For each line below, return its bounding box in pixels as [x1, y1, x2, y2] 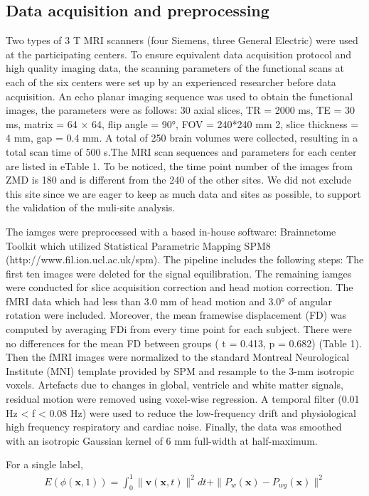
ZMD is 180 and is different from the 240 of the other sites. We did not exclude [6, 172, 352, 187]
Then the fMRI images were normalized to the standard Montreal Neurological [6, 349, 350, 364]
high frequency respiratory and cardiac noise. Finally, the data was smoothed [6, 419, 342, 434]
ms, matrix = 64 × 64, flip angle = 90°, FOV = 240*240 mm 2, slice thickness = [6, 116, 359, 131]
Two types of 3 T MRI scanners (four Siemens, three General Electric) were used [6, 33, 358, 48]
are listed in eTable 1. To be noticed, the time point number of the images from [6, 158, 353, 173]
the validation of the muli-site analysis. [6, 200, 176, 215]
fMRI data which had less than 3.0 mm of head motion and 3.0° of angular [6, 293, 333, 308]
